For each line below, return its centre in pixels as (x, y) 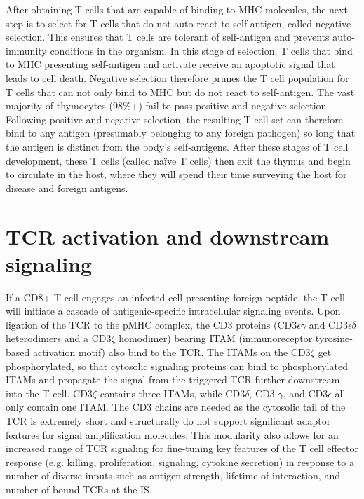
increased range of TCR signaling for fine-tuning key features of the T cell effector (182, 448)
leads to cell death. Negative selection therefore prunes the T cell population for (177, 77)
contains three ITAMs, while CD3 (173, 393)
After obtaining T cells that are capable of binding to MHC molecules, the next (177, 9)
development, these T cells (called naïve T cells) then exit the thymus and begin (178, 160)
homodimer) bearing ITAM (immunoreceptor (216, 338)
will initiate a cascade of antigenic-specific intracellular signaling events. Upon (173, 311)
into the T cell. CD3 (49, 393)
